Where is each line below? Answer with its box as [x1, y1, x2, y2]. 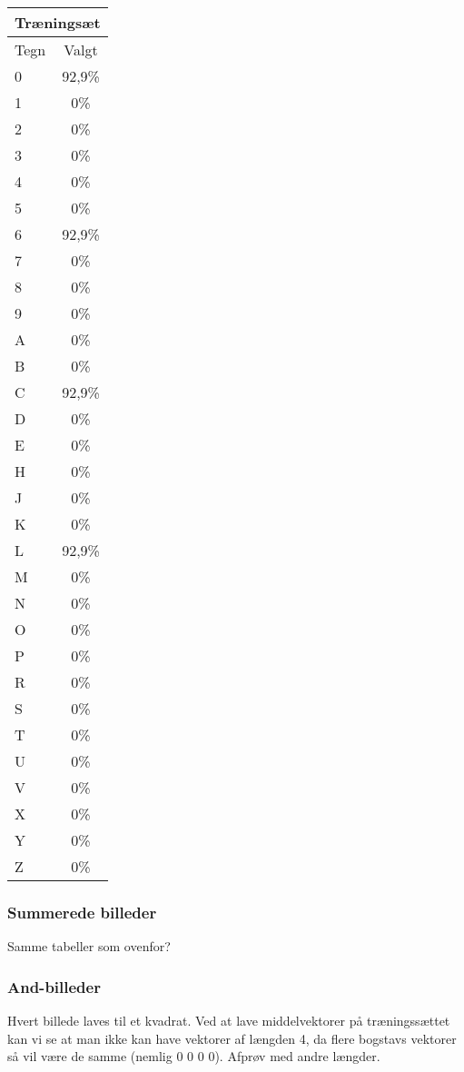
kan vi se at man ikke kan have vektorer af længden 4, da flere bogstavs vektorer [7, 1028, 457, 1047]
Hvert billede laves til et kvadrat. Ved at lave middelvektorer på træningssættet [7, 1011, 450, 1030]
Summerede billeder [7, 900, 157, 923]
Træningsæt [15, 12, 101, 33]
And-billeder [7, 975, 101, 998]
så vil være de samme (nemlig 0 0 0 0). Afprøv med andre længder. [7, 1047, 380, 1066]
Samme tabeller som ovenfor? [7, 937, 171, 956]
